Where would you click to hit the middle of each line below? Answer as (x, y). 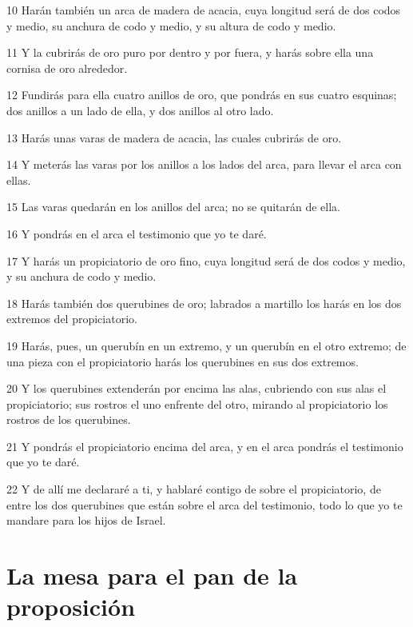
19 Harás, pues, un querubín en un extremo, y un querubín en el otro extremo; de (206, 345)
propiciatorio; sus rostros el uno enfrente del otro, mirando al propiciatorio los (197, 403)
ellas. (19, 180)
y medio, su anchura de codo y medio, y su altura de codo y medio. (171, 25)
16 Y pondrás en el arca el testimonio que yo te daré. (137, 233)
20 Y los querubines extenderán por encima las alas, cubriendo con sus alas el (197, 388)
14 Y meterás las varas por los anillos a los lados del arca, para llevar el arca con (204, 164)
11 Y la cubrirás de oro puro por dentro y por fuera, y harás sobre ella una (190, 52)
